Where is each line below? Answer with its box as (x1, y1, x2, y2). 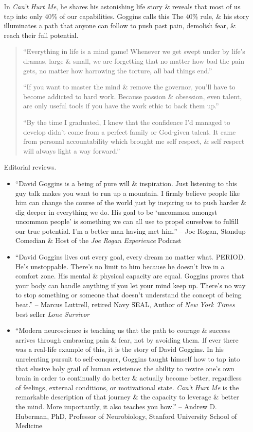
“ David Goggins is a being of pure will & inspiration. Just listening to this (15, 178, 237, 188)
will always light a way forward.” (23, 145, 120, 156)
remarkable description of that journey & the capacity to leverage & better (15, 392, 239, 402)
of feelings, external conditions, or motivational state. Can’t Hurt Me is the (15, 382, 239, 392)
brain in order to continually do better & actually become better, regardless (15, 373, 242, 383)
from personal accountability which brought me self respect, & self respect (23, 136, 245, 146)
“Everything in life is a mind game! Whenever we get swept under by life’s (23, 46, 245, 56)
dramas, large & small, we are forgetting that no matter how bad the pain (23, 55, 244, 66)
